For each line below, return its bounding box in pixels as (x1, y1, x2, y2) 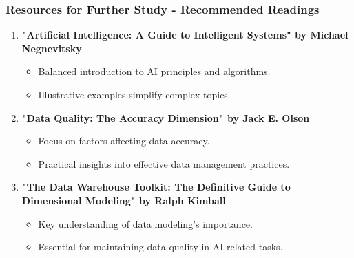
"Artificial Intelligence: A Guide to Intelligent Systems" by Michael (21, 28, 348, 42)
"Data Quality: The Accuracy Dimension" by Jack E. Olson (21, 110, 310, 125)
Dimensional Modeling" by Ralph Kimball (21, 193, 226, 207)
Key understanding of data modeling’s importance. (38, 216, 253, 230)
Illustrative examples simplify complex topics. (38, 87, 231, 101)
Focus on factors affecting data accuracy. (38, 133, 210, 148)
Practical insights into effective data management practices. (38, 156, 290, 171)
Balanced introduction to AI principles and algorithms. (38, 64, 271, 78)
